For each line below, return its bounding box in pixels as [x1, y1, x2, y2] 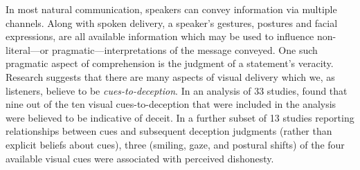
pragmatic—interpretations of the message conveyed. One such [51, 42, 318, 57]
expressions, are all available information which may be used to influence [6, 29, 314, 44]
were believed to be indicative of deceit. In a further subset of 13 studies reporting [6, 110, 354, 124]
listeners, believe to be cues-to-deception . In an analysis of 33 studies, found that [6, 83, 348, 97]
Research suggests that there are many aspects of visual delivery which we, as [6, 69, 335, 84]
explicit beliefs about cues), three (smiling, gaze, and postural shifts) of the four [6, 137, 345, 151]
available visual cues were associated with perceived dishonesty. [6, 151, 274, 165]
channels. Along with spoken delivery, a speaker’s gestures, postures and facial [6, 15, 338, 30]
